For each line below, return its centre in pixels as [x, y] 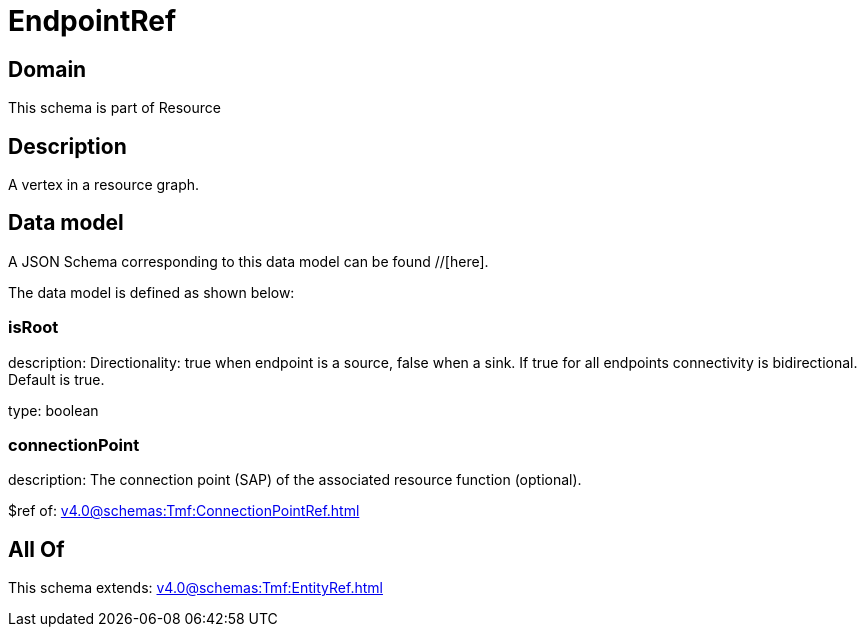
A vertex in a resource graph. [104, 185]
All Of [36, 549]
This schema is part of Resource [114, 108]
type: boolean [53, 410]
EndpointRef [92, 21]
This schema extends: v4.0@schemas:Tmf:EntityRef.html [195, 588]
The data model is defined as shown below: [151, 292]
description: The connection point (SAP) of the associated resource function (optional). [295, 480]
